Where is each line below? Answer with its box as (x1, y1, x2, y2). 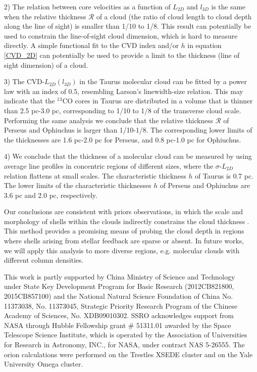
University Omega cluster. (4, 359, 83, 369)
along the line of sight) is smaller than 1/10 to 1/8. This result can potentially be (4, 21, 252, 31)
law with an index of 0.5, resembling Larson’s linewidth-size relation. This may (4, 86, 243, 96)
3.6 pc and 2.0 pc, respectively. (4, 189, 98, 200)
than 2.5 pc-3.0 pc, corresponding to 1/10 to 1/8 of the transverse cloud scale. (4, 105, 241, 115)
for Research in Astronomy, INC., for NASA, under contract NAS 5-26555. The (4, 339, 245, 349)
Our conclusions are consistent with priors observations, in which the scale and (4, 206, 243, 217)
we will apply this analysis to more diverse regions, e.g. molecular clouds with (4, 245, 240, 255)
